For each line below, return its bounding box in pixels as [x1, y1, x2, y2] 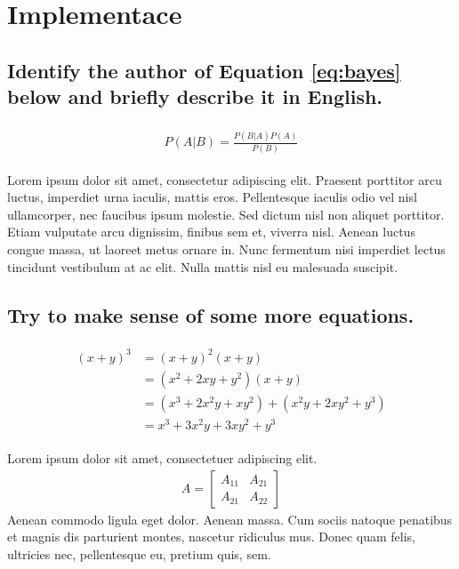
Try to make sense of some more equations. [7, 301, 415, 328]
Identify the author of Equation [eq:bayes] [7, 56, 401, 84]
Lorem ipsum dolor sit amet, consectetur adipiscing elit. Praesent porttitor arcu [7, 170, 442, 188]
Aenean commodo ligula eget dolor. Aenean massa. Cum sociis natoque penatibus [7, 509, 453, 528]
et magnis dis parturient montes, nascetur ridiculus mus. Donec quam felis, [7, 527, 415, 546]
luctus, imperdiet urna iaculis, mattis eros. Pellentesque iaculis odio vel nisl [7, 188, 417, 206]
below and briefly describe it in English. [7, 83, 383, 110]
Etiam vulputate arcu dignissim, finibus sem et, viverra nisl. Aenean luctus [7, 222, 415, 241]
